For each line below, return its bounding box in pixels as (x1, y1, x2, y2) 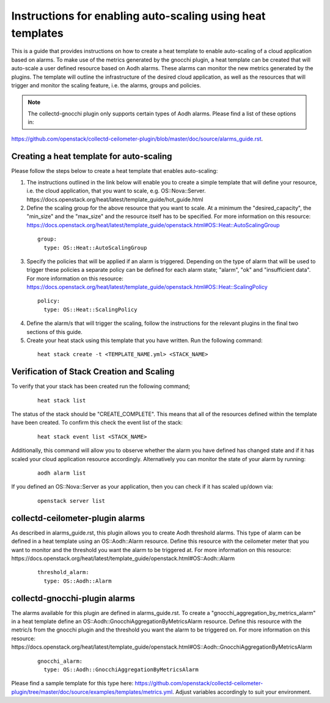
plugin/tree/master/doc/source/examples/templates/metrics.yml (11, 688, 173, 696)
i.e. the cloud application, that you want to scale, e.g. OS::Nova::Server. (26, 187, 206, 195)
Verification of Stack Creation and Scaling (11, 366, 175, 377)
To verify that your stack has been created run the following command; (11, 382, 191, 390)
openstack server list (37, 497, 106, 504)
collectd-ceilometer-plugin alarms (11, 513, 145, 523)
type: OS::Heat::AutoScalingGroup (43, 244, 147, 251)
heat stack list (37, 397, 86, 404)
